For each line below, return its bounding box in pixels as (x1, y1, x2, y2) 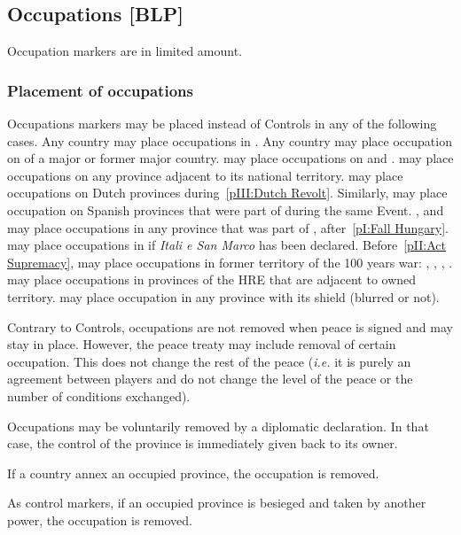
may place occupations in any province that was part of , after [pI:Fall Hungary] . (7, 218, 449, 236)
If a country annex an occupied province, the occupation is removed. (7, 463, 379, 482)
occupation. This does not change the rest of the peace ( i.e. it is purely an (7, 352, 411, 370)
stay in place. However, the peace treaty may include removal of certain (7, 335, 396, 353)
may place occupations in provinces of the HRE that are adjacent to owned (7, 270, 417, 289)
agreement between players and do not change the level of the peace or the (7, 369, 413, 388)
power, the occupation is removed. (7, 510, 192, 529)
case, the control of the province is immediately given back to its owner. (7, 434, 398, 453)
